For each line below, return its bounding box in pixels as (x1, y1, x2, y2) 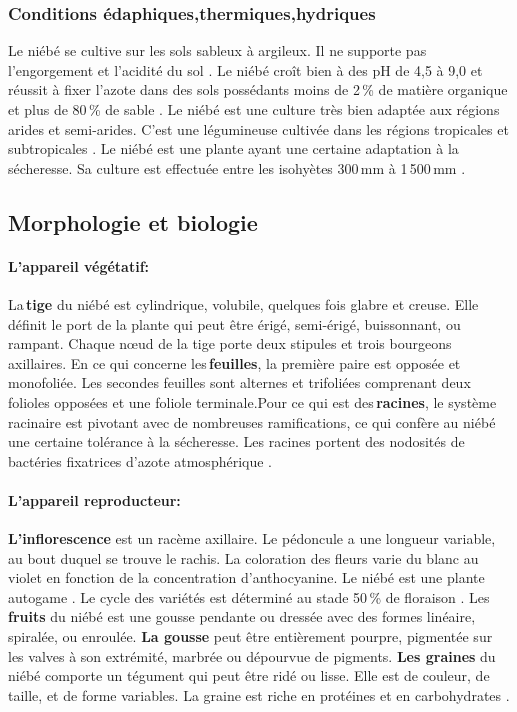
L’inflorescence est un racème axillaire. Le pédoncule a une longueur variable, (8, 528, 496, 549)
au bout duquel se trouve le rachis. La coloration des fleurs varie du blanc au (8, 547, 479, 568)
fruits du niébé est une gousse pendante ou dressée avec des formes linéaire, (8, 606, 476, 627)
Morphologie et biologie (8, 206, 258, 237)
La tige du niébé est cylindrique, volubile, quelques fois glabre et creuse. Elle (8, 293, 479, 314)
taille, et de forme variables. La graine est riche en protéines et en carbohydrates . (8, 684, 510, 705)
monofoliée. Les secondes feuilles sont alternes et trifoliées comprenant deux (8, 372, 471, 393)
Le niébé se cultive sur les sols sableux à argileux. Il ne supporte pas (8, 40, 427, 61)
